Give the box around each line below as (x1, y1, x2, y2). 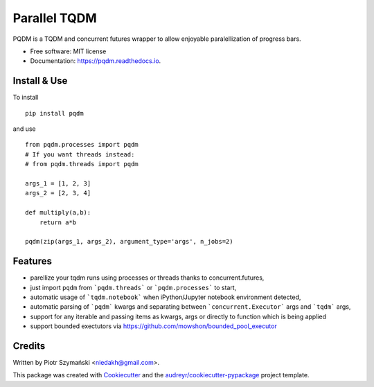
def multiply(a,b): (25, 208, 91, 217)
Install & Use (12, 75, 68, 87)
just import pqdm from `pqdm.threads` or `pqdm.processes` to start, (30, 283, 237, 291)
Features (12, 255, 52, 267)
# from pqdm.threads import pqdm (25, 160, 139, 168)
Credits (12, 340, 46, 352)
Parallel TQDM (12, 10, 97, 26)
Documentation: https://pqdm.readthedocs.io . (30, 57, 161, 65)
